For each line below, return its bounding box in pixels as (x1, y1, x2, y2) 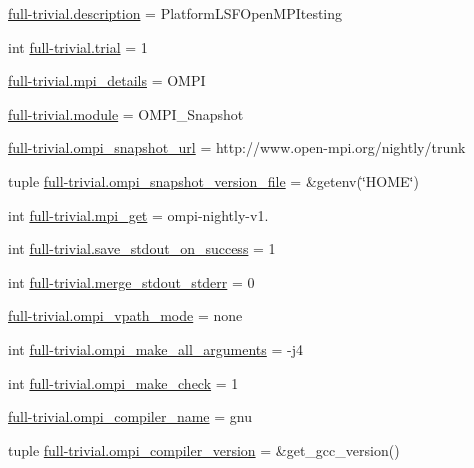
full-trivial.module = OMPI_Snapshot (8, 103, 244, 124)
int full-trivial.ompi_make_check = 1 (8, 372, 239, 393)
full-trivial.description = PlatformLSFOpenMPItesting (8, 3, 343, 23)
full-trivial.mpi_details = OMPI (8, 70, 206, 91)
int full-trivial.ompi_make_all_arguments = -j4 (8, 338, 303, 359)
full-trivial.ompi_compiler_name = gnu (8, 406, 252, 427)
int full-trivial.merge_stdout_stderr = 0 (8, 271, 255, 292)
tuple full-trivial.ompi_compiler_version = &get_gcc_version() (8, 439, 400, 460)
